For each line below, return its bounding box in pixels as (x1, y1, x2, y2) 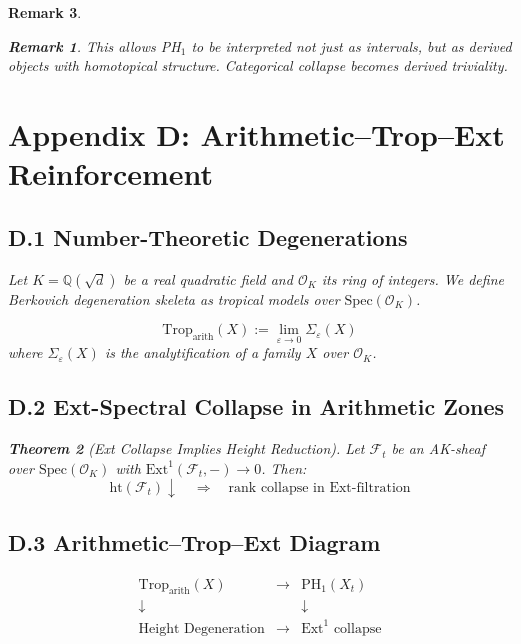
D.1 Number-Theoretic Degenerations (8, 221, 408, 252)
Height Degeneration (138, 621, 265, 636)
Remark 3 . (8, 2, 82, 22)
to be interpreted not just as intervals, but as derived (191, 35, 512, 56)
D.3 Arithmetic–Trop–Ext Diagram (8, 526, 381, 557)
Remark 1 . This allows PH (8, 35, 181, 56)
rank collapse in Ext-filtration (228, 480, 411, 495)
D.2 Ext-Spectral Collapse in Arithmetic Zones (8, 391, 505, 422)
